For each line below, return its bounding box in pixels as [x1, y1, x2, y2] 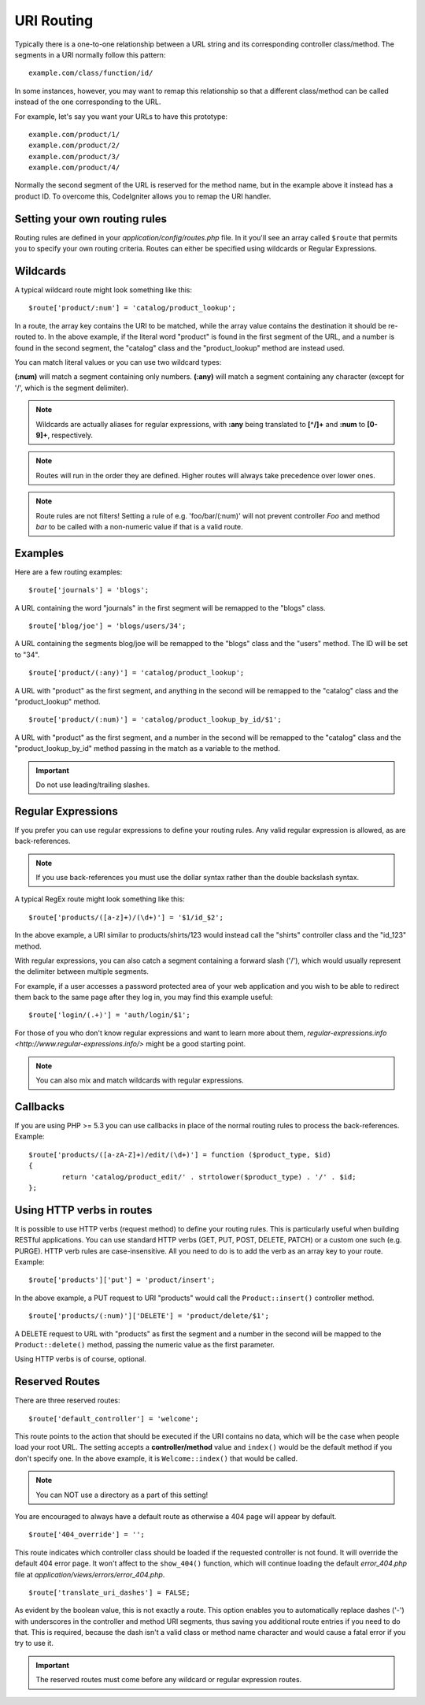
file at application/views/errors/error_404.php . [14, 1569, 165, 1579]
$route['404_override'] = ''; [28, 1530, 146, 1540]
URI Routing [14, 12, 94, 29]
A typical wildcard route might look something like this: [14, 285, 193, 295]
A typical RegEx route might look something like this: [14, 894, 185, 904]
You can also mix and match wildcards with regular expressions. [35, 1075, 244, 1085]
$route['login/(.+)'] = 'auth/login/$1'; [28, 1011, 190, 1020]
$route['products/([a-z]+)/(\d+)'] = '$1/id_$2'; [28, 912, 224, 922]
